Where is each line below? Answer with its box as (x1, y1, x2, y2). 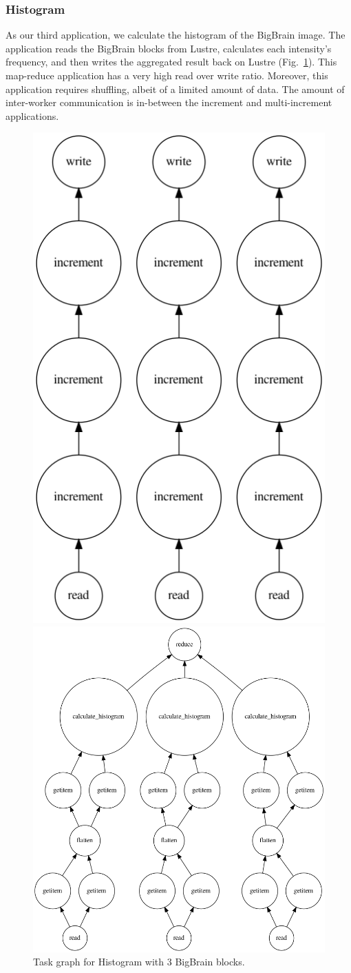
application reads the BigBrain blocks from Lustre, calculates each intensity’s (6, 41, 332, 55)
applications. (6, 108, 59, 123)
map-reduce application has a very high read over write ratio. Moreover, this (6, 68, 328, 82)
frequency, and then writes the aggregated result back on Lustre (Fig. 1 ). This (6, 54, 337, 69)
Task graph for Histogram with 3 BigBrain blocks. (33, 954, 245, 969)
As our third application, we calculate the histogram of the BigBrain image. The (6, 28, 345, 42)
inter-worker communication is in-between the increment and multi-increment (6, 95, 332, 110)
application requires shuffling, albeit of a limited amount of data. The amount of (6, 81, 345, 96)
